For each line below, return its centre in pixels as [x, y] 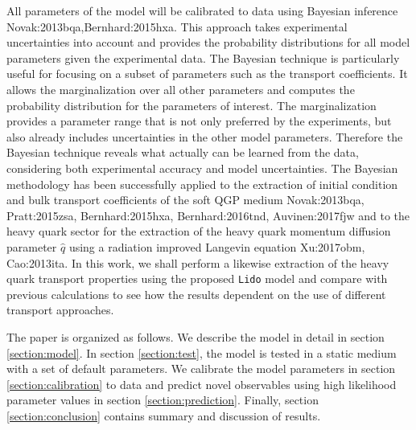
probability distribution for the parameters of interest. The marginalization [192, 105]
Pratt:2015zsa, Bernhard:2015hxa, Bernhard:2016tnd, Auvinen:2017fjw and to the [208, 215]
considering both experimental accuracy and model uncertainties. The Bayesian [202, 168]
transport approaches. [60, 310]
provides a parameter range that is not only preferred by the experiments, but [199, 121]
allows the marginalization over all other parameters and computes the [181, 89]
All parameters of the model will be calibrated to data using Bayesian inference [202, 10]
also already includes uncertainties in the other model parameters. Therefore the [205, 136]
